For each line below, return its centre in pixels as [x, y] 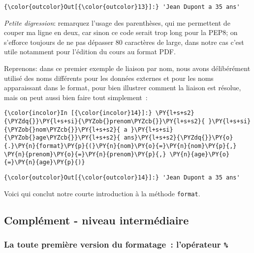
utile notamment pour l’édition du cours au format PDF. [90, 52]
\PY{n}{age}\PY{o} [200, 154]
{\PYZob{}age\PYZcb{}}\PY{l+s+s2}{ [62, 138]
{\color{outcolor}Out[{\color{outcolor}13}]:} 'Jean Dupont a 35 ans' [122, 7]
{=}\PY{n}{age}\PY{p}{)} [45, 163]
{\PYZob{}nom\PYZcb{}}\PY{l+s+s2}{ [62, 129]
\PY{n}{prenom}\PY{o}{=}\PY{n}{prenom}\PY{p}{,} [85, 154]
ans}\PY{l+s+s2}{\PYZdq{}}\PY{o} [178, 138]
